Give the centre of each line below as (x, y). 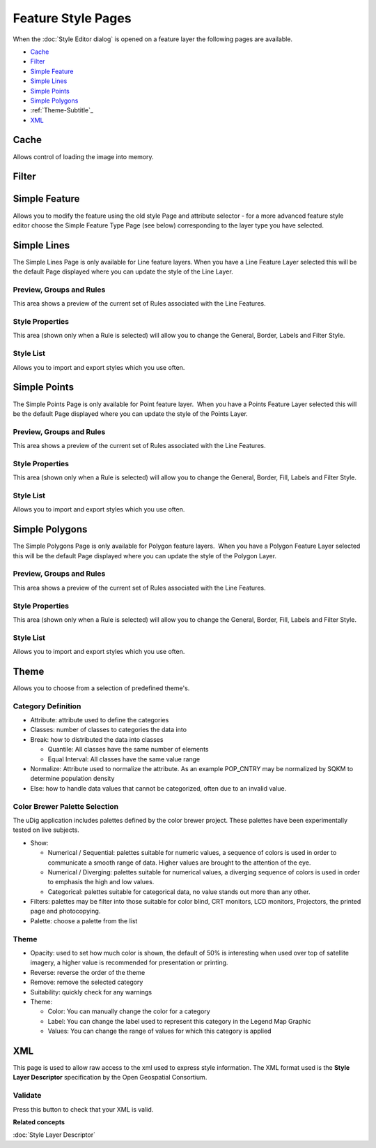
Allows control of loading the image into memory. (83, 156)
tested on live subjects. (46, 830)
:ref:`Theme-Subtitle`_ (62, 110)
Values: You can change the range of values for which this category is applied (159, 1031)
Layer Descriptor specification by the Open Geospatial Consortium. (110, 1078)
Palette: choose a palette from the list (84, 920)
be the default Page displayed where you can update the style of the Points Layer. (131, 413)
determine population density (72, 779)
